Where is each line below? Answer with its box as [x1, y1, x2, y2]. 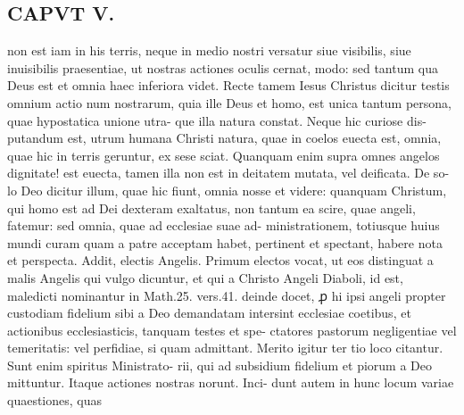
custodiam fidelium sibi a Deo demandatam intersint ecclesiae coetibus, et [7, 303, 411, 322]
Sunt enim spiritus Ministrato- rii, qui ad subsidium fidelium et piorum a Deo [7, 355, 433, 374]
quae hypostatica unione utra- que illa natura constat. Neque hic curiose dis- [7, 111, 427, 129]
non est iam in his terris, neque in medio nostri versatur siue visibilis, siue [7, 41, 411, 60]
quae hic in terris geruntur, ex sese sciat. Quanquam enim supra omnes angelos [7, 145, 440, 164]
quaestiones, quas [7, 391, 103, 410]
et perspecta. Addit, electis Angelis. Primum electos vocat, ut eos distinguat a [7, 251, 434, 270]
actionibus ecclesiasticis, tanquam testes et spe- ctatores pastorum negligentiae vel [7, 320, 457, 339]
